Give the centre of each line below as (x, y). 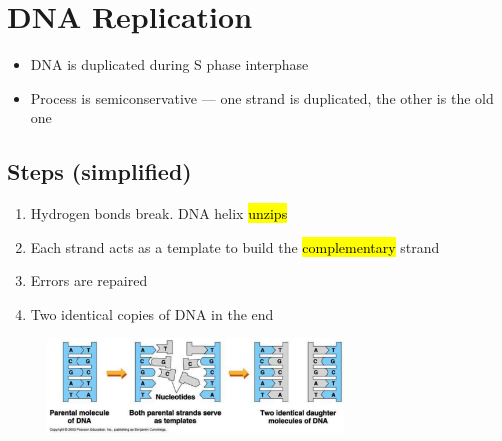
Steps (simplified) (99, 171)
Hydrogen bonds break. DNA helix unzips (159, 213)
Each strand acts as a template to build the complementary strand (235, 246)
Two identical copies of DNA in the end (152, 313)
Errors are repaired (89, 280)
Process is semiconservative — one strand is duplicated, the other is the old (262, 97)
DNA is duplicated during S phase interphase (169, 64)
